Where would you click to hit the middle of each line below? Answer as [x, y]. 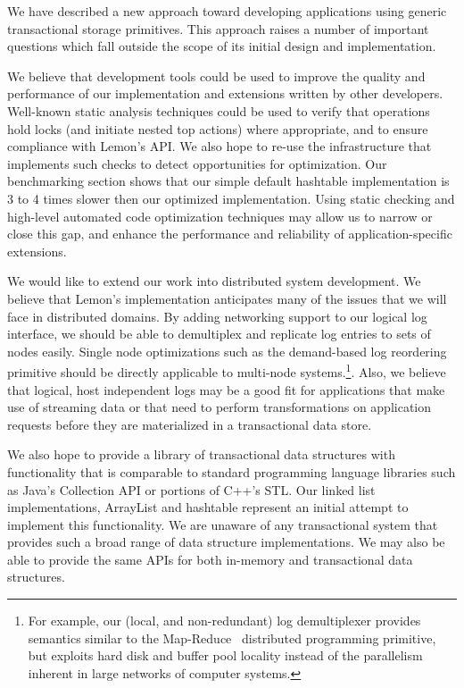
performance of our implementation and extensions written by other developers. [225, 93]
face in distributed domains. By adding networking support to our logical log [217, 316]
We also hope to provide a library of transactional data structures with [201, 454]
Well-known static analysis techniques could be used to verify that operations [219, 110]
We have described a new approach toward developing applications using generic [227, 11]
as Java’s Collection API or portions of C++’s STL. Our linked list [191, 489]
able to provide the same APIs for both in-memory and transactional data [210, 559]
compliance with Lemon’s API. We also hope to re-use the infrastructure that [220, 146]
